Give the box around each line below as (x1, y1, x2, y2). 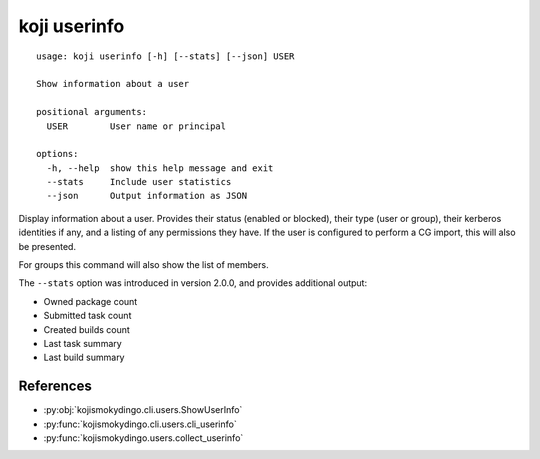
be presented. (18, 240, 77, 252)
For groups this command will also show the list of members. (18, 259, 269, 271)
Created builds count (43, 323, 130, 335)
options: (36, 148, 79, 160)
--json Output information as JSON (46, 190, 248, 202)
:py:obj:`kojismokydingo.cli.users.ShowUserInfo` (43, 404, 243, 416)
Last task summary (43, 337, 122, 349)
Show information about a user (36, 78, 190, 90)
